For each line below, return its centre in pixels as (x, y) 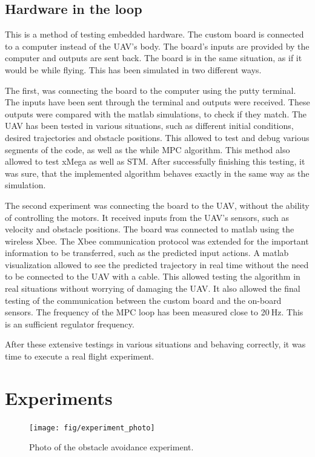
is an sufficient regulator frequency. (70, 324)
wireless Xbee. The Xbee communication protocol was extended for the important (157, 241)
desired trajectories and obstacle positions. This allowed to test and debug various (157, 137)
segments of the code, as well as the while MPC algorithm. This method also (148, 149)
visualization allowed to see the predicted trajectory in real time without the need (157, 264)
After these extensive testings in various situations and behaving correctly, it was (155, 344)
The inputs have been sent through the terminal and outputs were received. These (157, 102)
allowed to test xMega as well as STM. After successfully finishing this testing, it (155, 161)
